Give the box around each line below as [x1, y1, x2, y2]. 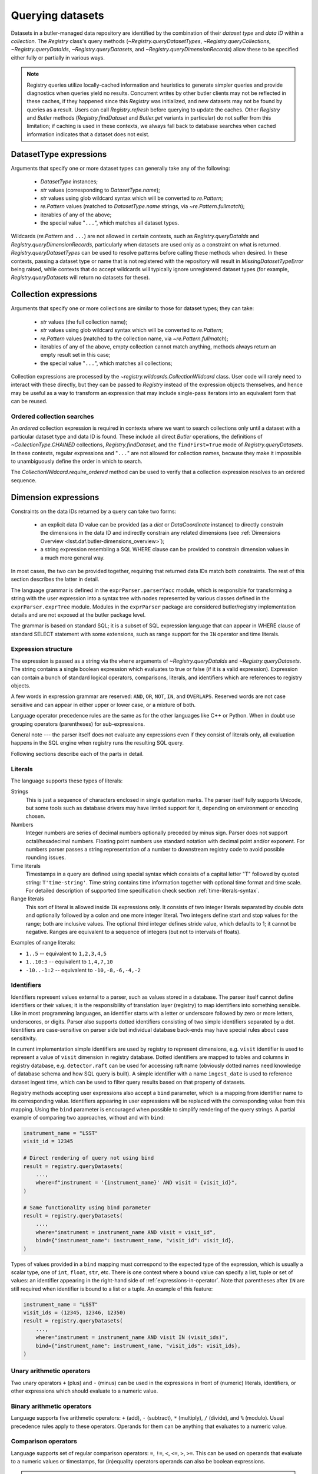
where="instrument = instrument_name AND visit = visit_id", [35, 1229, 216, 1235]
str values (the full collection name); [40, 318, 128, 325]
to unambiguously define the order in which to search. [11, 458, 143, 465]
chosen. [25, 812, 45, 820]
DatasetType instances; [40, 178, 98, 185]
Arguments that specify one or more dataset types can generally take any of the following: [11, 164, 230, 172]
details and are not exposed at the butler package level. [11, 611, 146, 618]
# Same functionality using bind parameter [23, 1204, 151, 1211]
